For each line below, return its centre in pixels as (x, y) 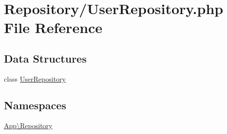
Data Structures (45, 58)
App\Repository (28, 125)
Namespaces (35, 105)
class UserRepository (35, 78)
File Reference (53, 27)
